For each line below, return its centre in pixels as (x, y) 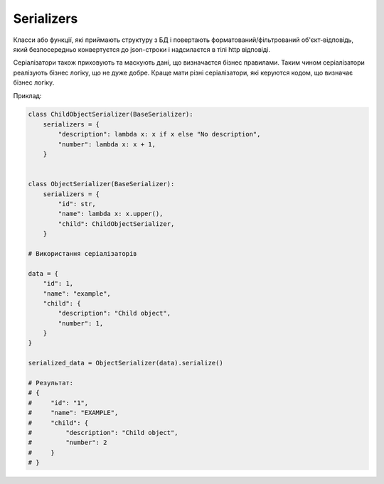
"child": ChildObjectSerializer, (116, 224)
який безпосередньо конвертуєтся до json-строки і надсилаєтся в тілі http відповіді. (142, 49)
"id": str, (77, 204)
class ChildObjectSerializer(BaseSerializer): (111, 114)
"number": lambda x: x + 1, (107, 144)
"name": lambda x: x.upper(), (111, 214)
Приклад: (27, 95)
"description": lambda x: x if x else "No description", (159, 134)
